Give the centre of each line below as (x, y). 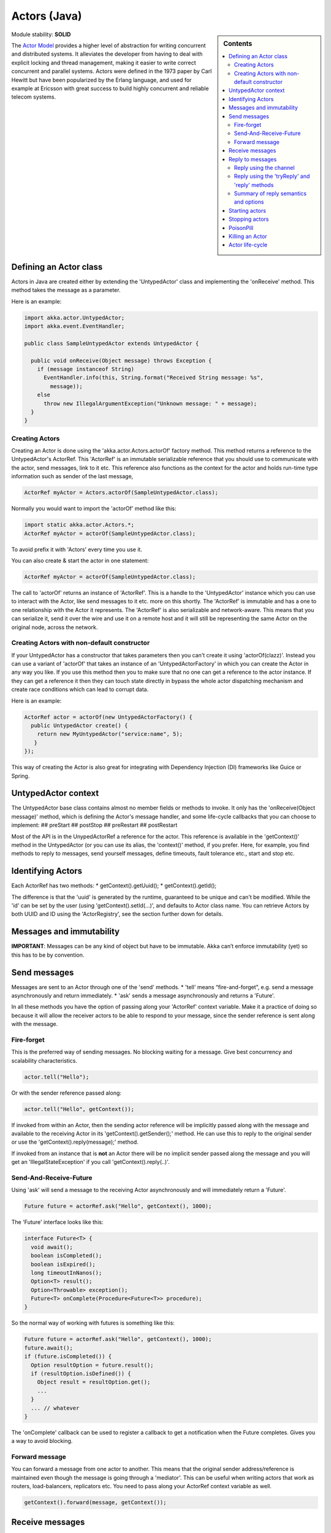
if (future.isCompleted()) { (68, 1356)
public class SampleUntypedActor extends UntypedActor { (112, 343)
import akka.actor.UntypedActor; (74, 318)
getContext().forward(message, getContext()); (95, 1503)
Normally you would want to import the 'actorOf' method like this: (94, 508)
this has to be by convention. (48, 955)
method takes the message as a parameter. (66, 290)
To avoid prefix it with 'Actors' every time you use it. (77, 549)
